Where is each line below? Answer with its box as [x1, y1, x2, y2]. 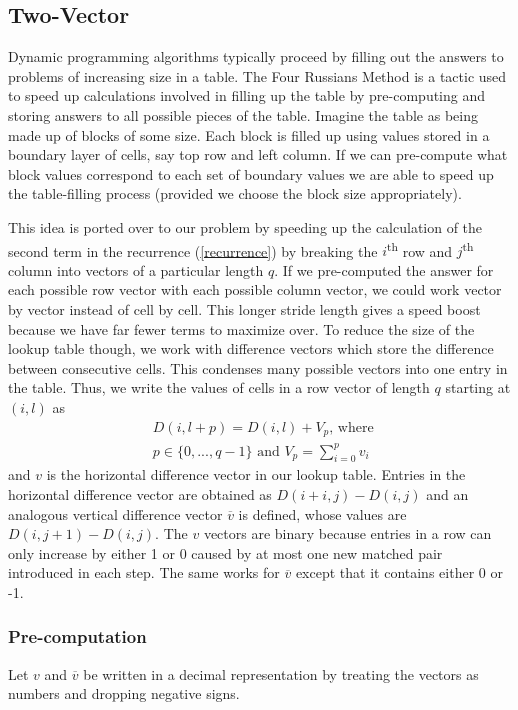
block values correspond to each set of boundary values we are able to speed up [8, 163, 494, 184]
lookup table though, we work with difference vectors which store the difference [8, 338, 494, 359]
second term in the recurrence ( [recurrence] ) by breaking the [8, 240, 378, 261]
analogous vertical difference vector [8, 503, 223, 524]
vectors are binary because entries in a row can [203, 523, 492, 544]
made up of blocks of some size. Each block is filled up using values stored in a [8, 124, 490, 145]
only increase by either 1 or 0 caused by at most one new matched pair [8, 542, 443, 563]
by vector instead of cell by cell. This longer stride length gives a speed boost [8, 298, 481, 319]
